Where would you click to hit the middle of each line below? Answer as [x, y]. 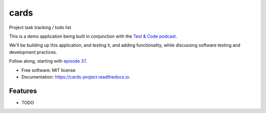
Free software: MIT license [49, 70]
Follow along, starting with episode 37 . [48, 61]
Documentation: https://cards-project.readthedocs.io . [76, 77]
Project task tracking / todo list [40, 27]
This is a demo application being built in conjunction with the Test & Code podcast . [93, 36]
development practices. [33, 52]
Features [23, 91]
